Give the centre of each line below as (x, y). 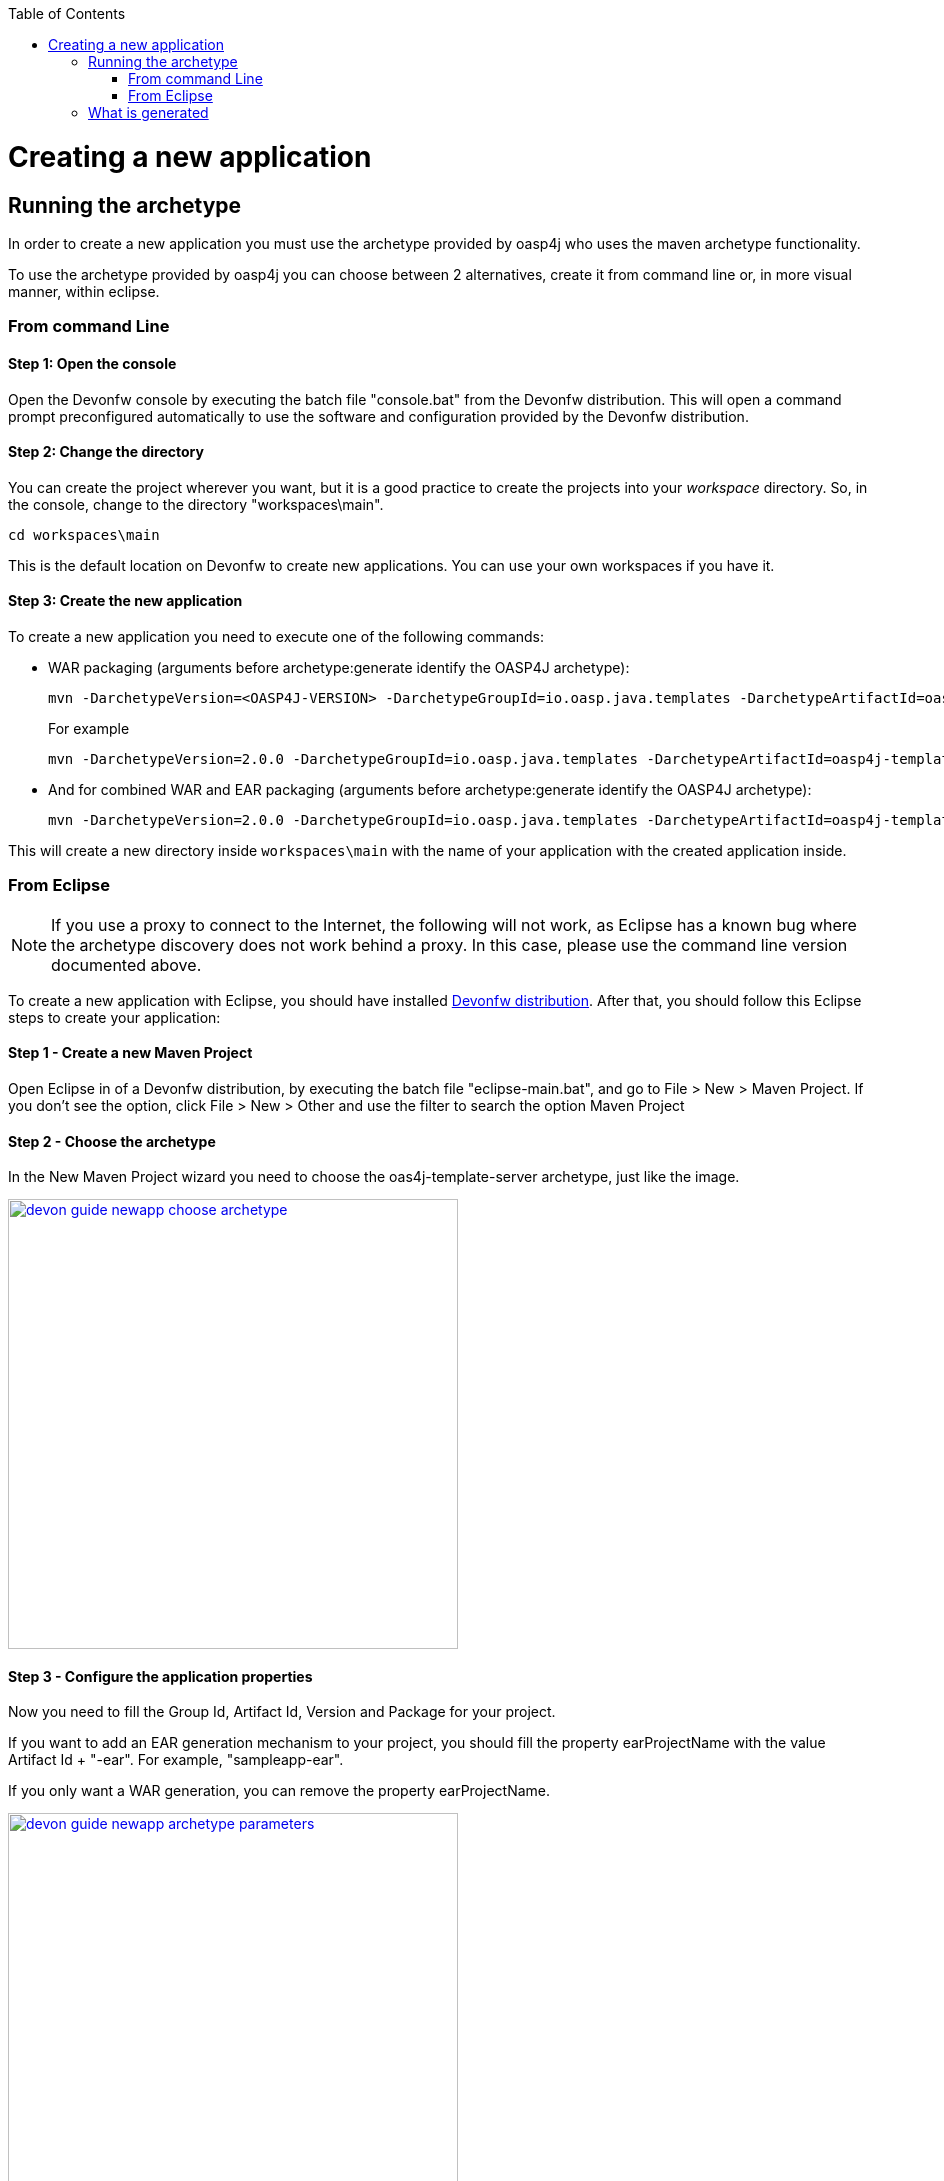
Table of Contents (67, 13)
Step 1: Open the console (92, 363)
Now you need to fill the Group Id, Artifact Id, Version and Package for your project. (282, 1712)
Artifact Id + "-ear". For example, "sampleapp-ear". (176, 1760)
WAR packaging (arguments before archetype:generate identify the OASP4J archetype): (339, 667)
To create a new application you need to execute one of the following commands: (276, 636)
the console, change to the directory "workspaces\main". (196, 504)
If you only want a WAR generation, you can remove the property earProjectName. (279, 1791)
